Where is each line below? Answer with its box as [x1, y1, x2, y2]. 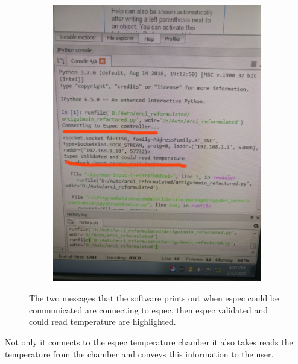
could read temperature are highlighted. [29, 315, 176, 328]
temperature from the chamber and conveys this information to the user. [5, 347, 274, 360]
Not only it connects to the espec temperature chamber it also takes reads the [5, 336, 293, 348]
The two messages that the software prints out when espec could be [29, 292, 279, 304]
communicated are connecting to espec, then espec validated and [29, 303, 268, 316]
